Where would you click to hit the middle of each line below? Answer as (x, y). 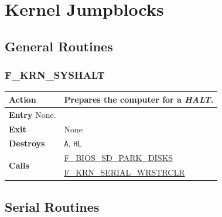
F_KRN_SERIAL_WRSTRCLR (124, 172)
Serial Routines (52, 206)
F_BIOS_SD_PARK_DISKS (119, 158)
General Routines (59, 46)
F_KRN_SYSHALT (55, 75)
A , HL (73, 143)
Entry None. (33, 114)
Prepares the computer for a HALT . (139, 99)
